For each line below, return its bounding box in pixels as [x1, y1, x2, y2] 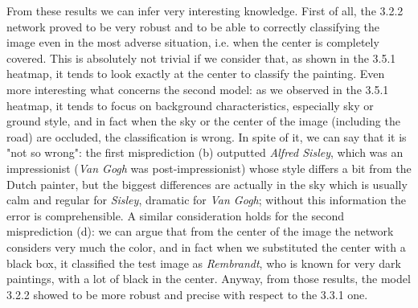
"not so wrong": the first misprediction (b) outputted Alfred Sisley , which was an [6, 144, 404, 161]
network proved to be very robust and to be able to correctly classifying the [6, 18, 380, 35]
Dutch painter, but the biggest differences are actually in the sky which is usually [6, 175, 408, 192]
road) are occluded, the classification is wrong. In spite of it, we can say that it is [6, 128, 407, 145]
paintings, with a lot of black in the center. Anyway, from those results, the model [6, 270, 411, 287]
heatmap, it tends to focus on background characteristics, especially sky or [6, 97, 374, 113]
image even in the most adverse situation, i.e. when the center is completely [6, 34, 379, 51]
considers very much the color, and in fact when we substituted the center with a [6, 238, 406, 255]
